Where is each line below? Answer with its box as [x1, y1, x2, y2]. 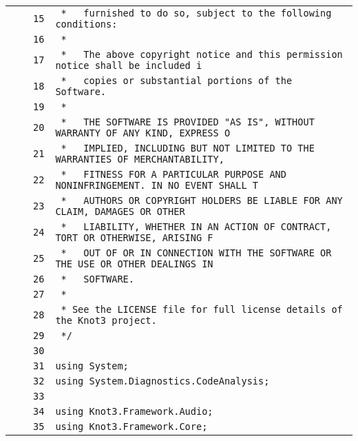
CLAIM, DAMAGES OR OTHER [55, 206, 185, 217]
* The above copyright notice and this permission [61, 49, 343, 60]
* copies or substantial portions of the [61, 75, 293, 86]
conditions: [55, 19, 118, 30]
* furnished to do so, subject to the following [61, 8, 332, 19]
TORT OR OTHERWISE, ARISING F [55, 232, 213, 243]
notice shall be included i [55, 60, 202, 71]
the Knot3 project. [55, 315, 157, 326]
